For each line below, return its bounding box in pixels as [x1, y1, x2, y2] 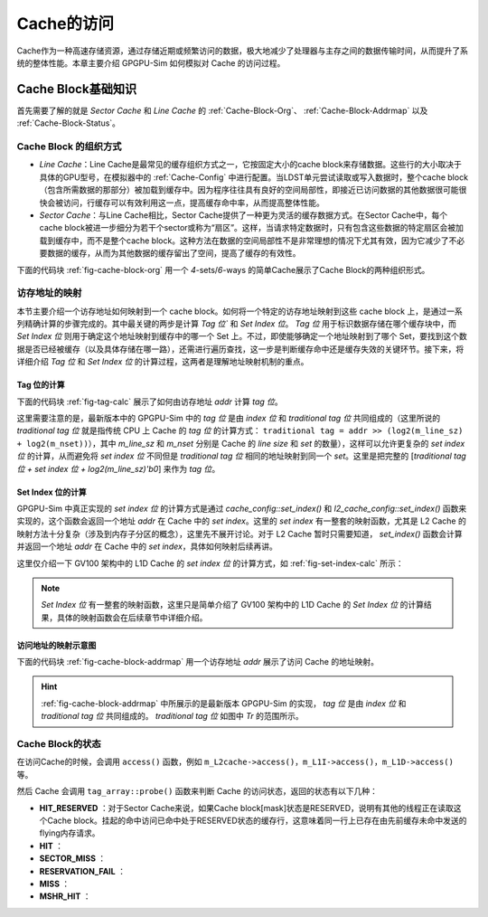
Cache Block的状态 [16, 738, 101, 750]
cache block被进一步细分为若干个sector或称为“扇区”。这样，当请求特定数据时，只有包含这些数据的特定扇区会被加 [39, 222, 465, 233]
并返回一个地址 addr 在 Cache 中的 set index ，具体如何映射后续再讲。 [16, 541, 277, 552]
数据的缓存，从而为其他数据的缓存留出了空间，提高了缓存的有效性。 [46, 248, 301, 259]
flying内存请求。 [39, 827, 100, 838]
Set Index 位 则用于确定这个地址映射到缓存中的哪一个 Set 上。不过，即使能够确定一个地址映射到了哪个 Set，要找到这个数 [16, 331, 467, 342]
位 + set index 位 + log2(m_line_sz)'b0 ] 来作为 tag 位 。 [16, 463, 221, 474]
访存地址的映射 [16, 287, 82, 299]
